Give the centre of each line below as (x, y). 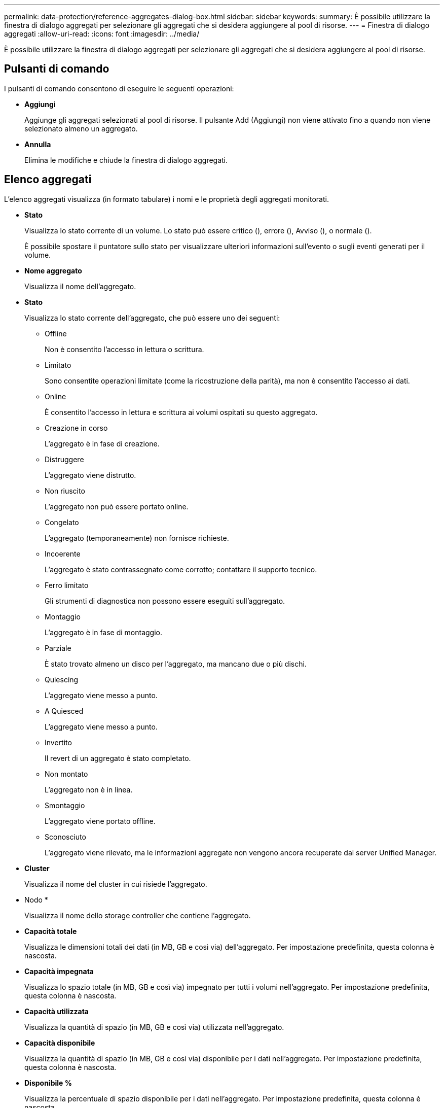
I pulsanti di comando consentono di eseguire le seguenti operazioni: (119, 88)
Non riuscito (65, 491)
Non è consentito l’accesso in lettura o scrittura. (124, 349)
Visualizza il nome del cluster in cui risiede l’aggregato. (116, 884)
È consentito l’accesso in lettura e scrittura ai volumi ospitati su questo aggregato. (181, 412)
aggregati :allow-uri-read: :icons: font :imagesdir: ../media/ (102, 34)
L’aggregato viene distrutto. (90, 475)
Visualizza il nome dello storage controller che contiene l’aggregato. (138, 915)
